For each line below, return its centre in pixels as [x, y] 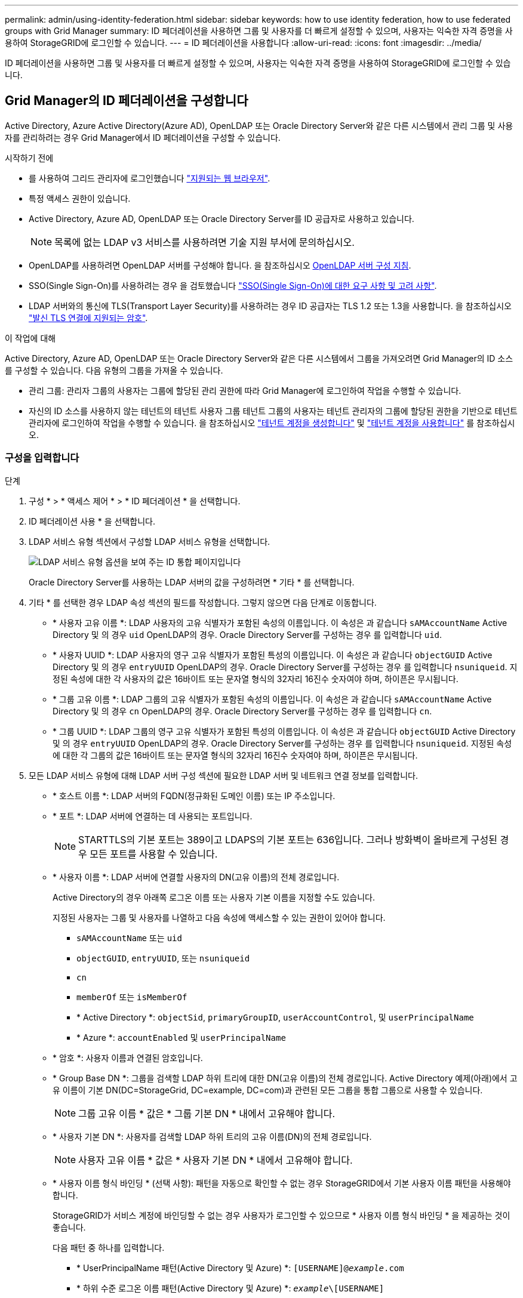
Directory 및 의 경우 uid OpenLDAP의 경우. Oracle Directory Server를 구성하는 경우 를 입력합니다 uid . [247, 634]
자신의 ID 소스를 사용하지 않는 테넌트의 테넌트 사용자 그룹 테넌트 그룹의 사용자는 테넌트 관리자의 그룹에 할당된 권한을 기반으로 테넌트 [273, 411]
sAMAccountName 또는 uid [129, 938]
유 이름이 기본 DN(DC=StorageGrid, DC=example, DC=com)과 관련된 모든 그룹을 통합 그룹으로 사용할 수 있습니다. [268, 1090]
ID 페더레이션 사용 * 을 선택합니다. [92, 521]
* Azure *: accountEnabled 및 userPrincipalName [181, 1037]
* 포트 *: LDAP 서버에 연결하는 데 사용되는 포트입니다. [153, 816]
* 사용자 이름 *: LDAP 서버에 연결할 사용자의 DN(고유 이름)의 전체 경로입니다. [196, 877]
